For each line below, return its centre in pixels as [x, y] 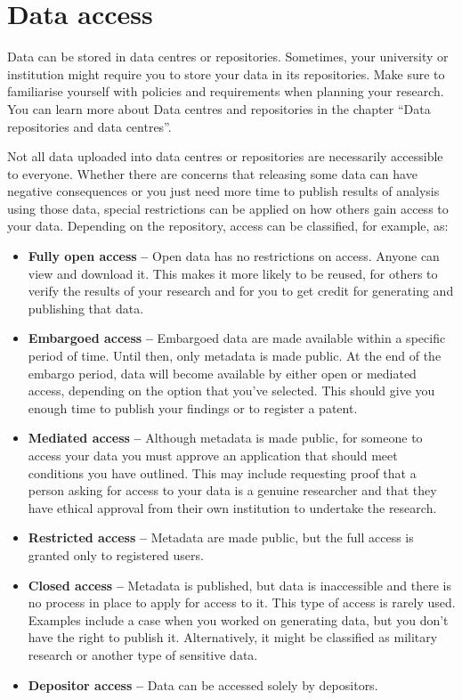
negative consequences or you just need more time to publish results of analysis [223, 191]
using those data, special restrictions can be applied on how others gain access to [228, 208]
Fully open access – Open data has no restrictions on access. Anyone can [234, 256]
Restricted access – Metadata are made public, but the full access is [221, 537]
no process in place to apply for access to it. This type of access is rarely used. [242, 602]
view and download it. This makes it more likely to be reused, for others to [233, 273]
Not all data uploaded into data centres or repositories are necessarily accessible [225, 156]
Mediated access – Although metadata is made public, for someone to [225, 438]
